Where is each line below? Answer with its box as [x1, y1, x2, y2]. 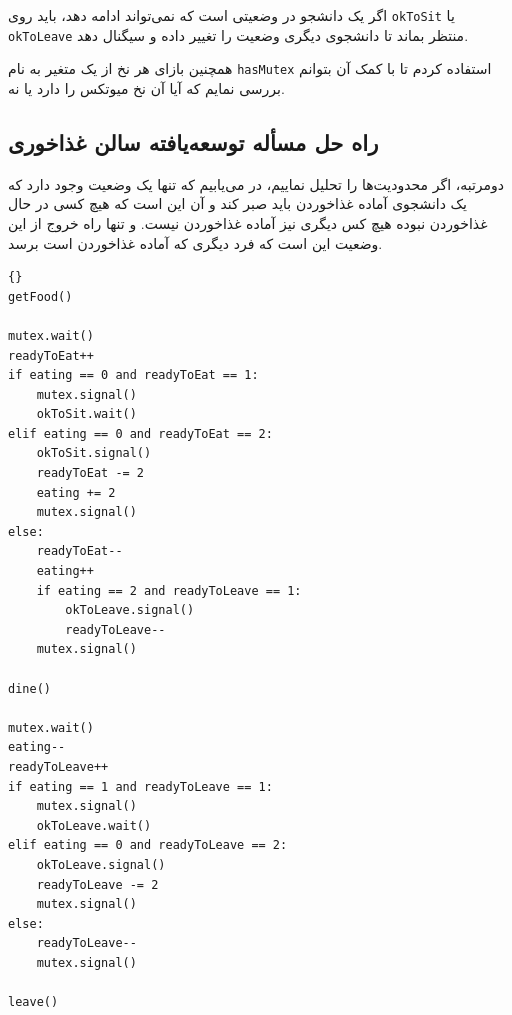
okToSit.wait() [36, 407, 137, 422]
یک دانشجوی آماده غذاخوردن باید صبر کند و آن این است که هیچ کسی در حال [8, 193, 467, 214]
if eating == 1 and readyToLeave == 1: [8, 779, 273, 794]
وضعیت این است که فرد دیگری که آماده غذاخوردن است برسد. [8, 232, 383, 253]
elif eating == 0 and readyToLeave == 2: [8, 838, 288, 853]
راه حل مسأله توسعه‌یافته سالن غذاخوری [8, 126, 379, 157]
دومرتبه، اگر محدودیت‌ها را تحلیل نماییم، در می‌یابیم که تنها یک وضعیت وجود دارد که [8, 173, 505, 194]
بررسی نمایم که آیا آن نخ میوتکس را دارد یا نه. [8, 77, 285, 98]
